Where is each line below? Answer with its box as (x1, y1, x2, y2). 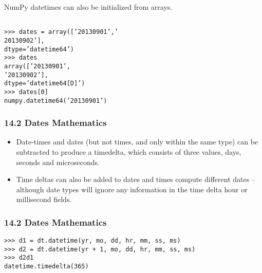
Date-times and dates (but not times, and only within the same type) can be (16, 136, 258, 147)
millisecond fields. (16, 194, 72, 205)
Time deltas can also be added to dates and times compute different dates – (16, 174, 255, 185)
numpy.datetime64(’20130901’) (4, 97, 107, 104)
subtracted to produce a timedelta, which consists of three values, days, (16, 146, 241, 157)
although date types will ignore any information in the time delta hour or (16, 184, 248, 194)
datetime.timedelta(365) (4, 263, 89, 270)
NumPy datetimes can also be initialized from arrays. (4, 2, 173, 12)
